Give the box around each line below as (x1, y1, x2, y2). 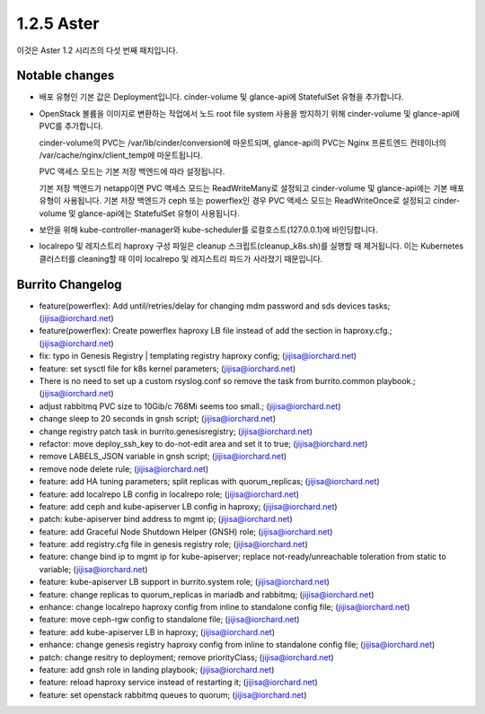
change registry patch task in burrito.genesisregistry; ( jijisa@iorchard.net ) (39, 426, 313, 437)
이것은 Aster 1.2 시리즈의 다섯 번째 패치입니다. (16, 45, 179, 56)
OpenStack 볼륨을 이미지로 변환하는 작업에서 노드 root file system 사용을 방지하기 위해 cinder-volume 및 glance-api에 (39, 108, 460, 118)
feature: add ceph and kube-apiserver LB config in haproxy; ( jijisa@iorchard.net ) (39, 501, 338, 511)
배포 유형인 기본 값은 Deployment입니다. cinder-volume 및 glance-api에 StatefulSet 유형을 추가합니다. (39, 91, 404, 102)
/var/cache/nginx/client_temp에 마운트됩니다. (39, 150, 203, 161)
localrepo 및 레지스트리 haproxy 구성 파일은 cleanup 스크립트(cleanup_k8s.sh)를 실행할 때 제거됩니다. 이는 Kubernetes (39, 240, 464, 251)
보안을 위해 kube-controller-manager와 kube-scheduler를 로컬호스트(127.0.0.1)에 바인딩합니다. (39, 224, 378, 235)
